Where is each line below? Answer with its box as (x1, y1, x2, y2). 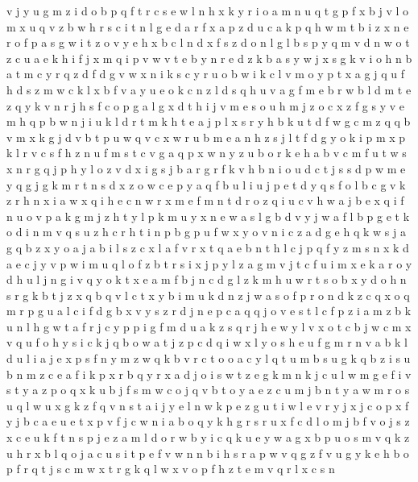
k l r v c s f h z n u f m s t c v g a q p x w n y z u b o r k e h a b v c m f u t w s (6, 144, 407, 161)
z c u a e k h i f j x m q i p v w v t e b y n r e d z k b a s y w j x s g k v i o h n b (6, 49, 412, 66)
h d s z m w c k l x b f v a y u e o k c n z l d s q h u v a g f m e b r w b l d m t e (6, 81, 412, 98)
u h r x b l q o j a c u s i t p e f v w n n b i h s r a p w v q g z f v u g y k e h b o (6, 444, 409, 461)
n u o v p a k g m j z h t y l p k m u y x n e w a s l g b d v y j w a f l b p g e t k (6, 207, 410, 224)
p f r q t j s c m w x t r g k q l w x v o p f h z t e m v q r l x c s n (6, 460, 335, 477)
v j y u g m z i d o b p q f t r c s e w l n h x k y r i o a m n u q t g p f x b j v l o (6, 2, 409, 19)
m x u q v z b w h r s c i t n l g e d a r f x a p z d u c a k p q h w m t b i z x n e (6, 18, 409, 35)
